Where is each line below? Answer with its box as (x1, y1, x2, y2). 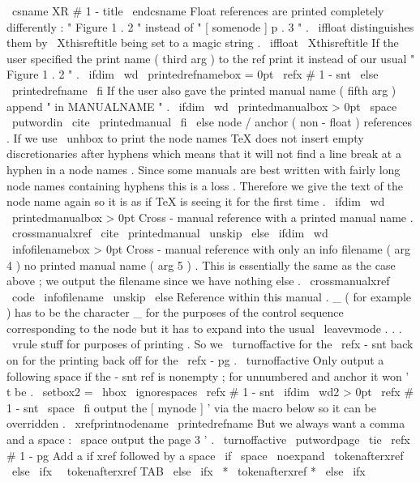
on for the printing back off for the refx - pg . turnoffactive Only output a (6, 352, 384, 369)
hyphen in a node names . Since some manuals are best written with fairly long (6, 160, 401, 177)
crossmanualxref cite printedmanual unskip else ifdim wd (11, 224, 328, 241)
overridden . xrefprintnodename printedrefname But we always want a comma (6, 415, 405, 432)
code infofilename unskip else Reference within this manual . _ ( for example (11, 288, 412, 305)
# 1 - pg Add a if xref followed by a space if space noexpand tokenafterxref (6, 446, 404, 463)
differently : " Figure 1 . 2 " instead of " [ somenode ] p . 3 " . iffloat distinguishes (6, 18, 414, 35)
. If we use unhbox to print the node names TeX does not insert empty (6, 129, 364, 146)
